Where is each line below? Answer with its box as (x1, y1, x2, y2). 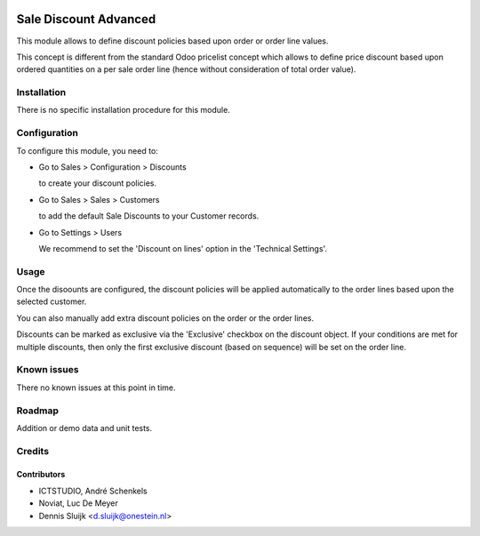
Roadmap (16, 404, 60, 417)
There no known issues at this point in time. (16, 382, 177, 393)
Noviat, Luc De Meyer (38, 498, 119, 508)
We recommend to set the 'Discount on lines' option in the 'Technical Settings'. (38, 243, 328, 253)
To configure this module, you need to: (16, 145, 159, 156)
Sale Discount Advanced (16, 12, 156, 27)
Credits (16, 444, 49, 457)
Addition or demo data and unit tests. (16, 422, 153, 433)
